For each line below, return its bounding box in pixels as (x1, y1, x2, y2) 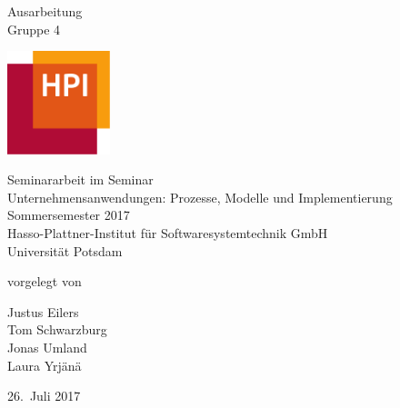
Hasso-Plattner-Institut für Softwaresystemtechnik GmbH (7, 223, 328, 242)
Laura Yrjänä (7, 355, 82, 374)
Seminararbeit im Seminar (7, 170, 154, 189)
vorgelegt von (7, 272, 82, 291)
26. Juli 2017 (7, 386, 81, 405)
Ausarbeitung (7, 2, 83, 20)
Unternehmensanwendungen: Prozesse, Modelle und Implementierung (7, 187, 393, 206)
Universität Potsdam (7, 241, 123, 260)
